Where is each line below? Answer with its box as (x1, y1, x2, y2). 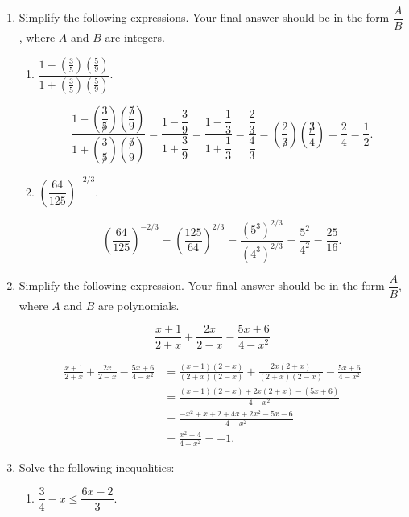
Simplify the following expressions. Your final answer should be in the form (19, 9, 390, 26)
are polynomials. (97, 296, 180, 313)
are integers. (105, 29, 165, 46)
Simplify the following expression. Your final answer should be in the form (19, 277, 385, 294)
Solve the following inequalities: (19, 458, 175, 475)
